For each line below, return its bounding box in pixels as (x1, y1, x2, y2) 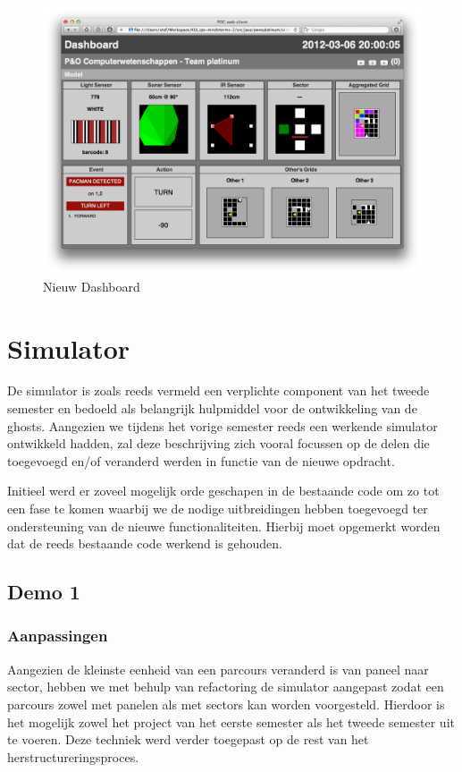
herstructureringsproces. (7, 747, 139, 766)
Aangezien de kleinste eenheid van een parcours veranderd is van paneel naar (7, 659, 429, 678)
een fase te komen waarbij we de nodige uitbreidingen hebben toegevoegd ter (7, 499, 428, 517)
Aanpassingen (7, 624, 108, 647)
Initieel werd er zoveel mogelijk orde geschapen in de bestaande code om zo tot (7, 481, 440, 500)
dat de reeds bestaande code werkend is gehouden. (7, 534, 282, 553)
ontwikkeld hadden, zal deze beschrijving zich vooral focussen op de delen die (7, 434, 430, 453)
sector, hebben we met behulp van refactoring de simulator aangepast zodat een (7, 677, 444, 696)
